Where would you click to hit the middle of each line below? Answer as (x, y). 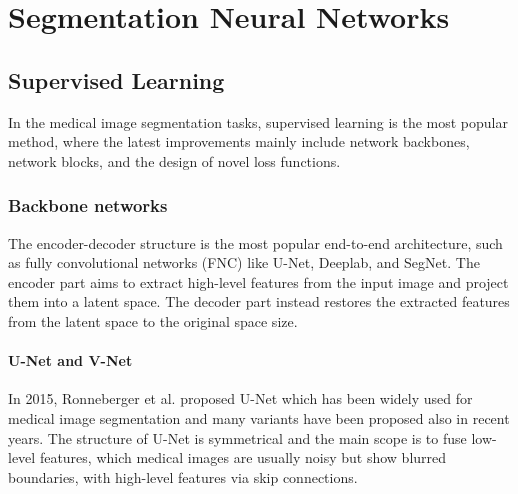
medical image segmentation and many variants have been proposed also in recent (259, 417)
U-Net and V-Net (70, 360)
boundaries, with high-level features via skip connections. (183, 476)
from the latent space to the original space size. (153, 320)
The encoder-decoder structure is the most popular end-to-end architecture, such (255, 242)
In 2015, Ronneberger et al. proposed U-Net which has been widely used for (240, 398)
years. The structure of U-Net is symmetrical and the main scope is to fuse (237, 437)
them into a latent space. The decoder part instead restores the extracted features (259, 301)
